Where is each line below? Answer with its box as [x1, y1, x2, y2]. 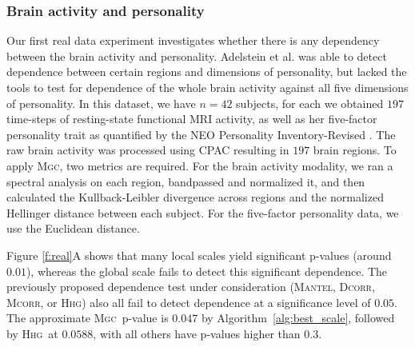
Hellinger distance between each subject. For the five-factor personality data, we [6, 204, 399, 221]
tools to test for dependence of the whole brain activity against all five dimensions [6, 79, 409, 95]
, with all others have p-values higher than [93, 325, 301, 341]
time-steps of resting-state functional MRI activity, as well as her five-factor [6, 110, 377, 127]
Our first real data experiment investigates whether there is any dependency [6, 32, 380, 49]
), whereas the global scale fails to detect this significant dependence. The [26, 262, 388, 279]
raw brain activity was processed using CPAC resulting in [6, 142, 289, 158]
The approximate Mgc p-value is [6, 309, 169, 326]
